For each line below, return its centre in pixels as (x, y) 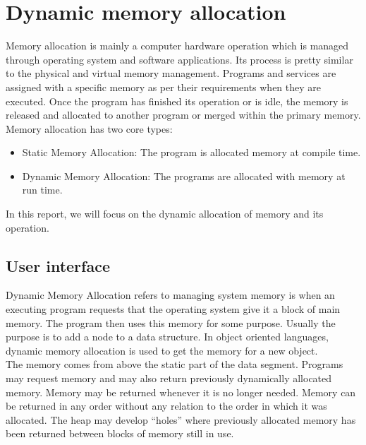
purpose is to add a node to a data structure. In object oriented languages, (167, 337)
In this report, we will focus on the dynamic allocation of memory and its (165, 214)
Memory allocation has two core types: (89, 128)
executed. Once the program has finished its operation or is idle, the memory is (177, 101)
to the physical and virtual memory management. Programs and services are (171, 73)
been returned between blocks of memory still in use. (120, 433)
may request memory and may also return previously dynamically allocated (169, 378)
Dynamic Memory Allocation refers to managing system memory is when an (170, 295)
